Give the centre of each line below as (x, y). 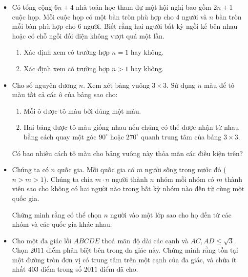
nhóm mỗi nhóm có (185, 179)
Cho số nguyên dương (44, 85)
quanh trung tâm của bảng (181, 136)
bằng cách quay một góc (60, 136)
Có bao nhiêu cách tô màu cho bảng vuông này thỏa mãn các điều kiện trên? (127, 153)
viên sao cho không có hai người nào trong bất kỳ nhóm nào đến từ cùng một (128, 188)
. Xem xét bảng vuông (116, 85)
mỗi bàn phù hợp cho (44, 26)
